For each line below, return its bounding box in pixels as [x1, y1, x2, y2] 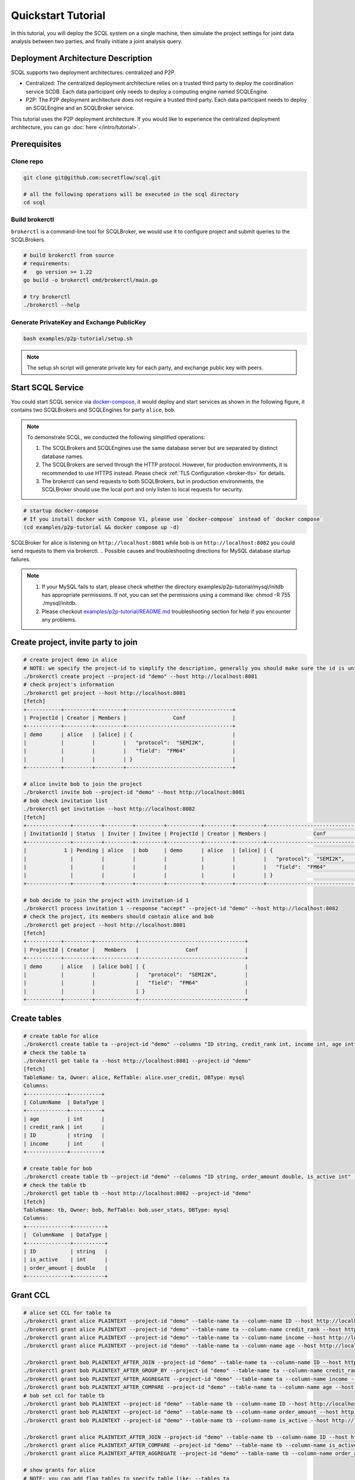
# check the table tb [23, 1182, 86, 1188]
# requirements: [23, 260, 71, 267]
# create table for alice [23, 1032, 99, 1039]
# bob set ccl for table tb [23, 1392, 105, 1399]
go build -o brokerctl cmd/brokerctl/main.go [23, 277, 158, 284]
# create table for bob [23, 1165, 93, 1172]
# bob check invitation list [23, 797, 108, 804]
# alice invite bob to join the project [23, 781, 142, 787]
